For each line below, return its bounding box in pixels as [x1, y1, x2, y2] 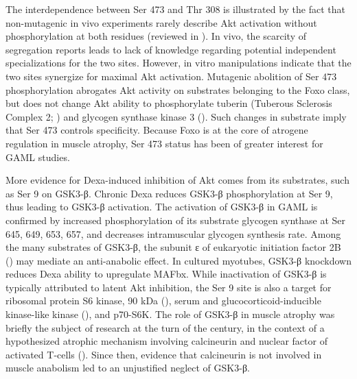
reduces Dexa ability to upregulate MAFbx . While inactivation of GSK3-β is [5, 267, 327, 281]
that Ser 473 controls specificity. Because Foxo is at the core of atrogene [5, 123, 308, 137]
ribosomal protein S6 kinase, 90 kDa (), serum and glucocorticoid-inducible [5, 293, 321, 308]
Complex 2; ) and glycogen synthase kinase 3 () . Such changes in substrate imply [5, 109, 347, 123]
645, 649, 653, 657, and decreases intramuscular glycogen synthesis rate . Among [5, 226, 341, 241]
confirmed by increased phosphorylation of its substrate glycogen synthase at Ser [5, 212, 346, 227]
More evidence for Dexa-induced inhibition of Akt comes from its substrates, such [5, 173, 349, 187]
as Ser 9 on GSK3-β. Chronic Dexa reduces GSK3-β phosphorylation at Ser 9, [5, 186, 333, 200]
